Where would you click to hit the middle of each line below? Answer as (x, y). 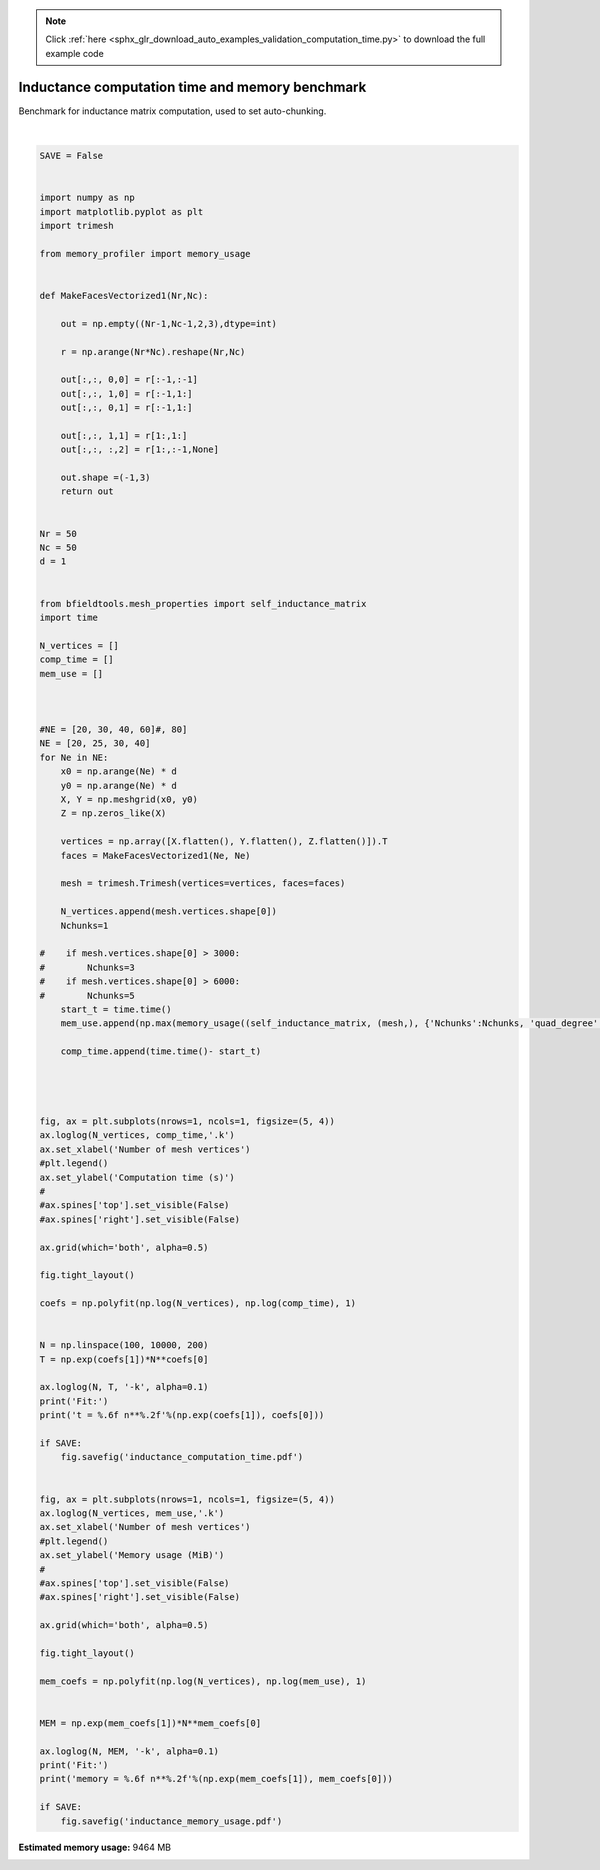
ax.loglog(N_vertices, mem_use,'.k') (132, 1513)
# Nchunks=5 (87, 995)
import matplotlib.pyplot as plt (121, 211)
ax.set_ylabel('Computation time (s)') (137, 1177)
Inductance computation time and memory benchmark (192, 86)
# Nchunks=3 (87, 967)
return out (87, 491)
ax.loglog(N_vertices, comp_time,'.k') (137, 1135)
